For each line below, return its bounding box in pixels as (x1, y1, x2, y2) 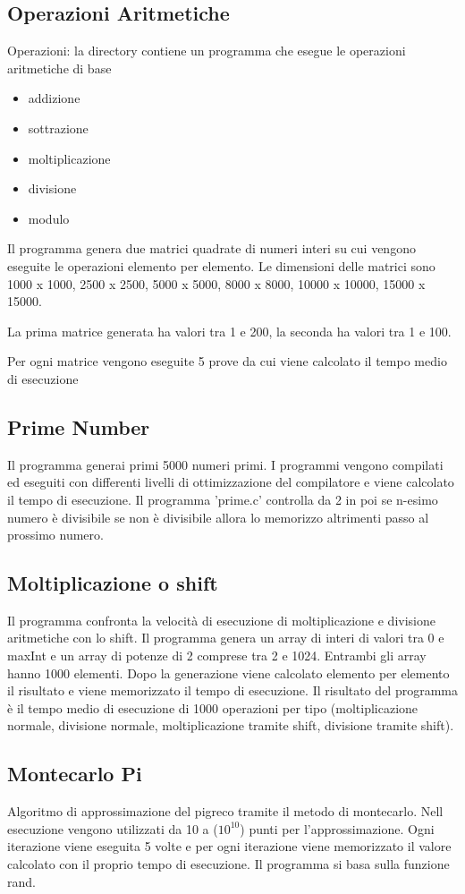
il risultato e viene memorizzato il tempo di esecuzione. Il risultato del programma (7, 681, 458, 700)
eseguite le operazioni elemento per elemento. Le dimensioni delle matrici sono (7, 256, 435, 275)
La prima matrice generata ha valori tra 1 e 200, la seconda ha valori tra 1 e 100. (7, 321, 452, 340)
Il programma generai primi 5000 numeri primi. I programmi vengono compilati (7, 455, 444, 473)
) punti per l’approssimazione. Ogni (240, 819, 435, 838)
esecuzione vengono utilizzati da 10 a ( (7, 819, 218, 838)
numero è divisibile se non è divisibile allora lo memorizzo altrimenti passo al (7, 507, 429, 526)
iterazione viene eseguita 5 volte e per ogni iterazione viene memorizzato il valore (7, 837, 452, 856)
